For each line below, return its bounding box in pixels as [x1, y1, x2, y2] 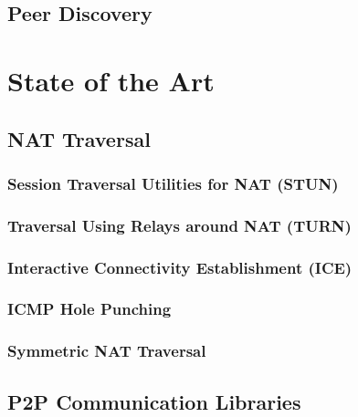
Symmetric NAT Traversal [7, 339, 206, 362]
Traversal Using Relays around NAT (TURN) [7, 214, 352, 236]
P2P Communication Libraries [7, 387, 301, 415]
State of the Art [7, 61, 215, 99]
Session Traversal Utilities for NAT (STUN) [7, 172, 339, 194]
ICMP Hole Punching [7, 297, 172, 320]
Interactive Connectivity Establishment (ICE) [7, 255, 353, 278]
